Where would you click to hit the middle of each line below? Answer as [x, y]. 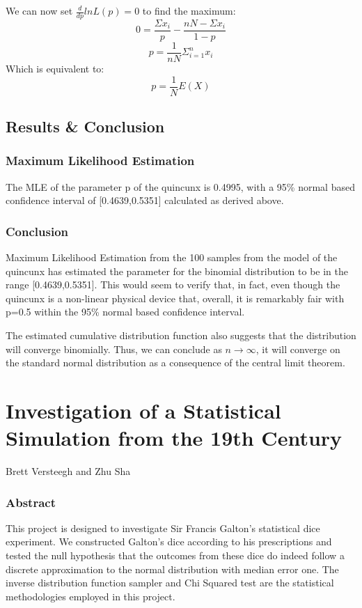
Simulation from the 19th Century [174, 438]
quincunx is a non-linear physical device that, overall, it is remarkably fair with [175, 298]
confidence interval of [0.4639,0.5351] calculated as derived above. [145, 200]
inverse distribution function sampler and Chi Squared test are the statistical [170, 583]
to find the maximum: [189, 10]
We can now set [39, 10]
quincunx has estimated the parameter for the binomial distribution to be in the [177, 271]
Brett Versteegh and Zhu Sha [68, 471]
